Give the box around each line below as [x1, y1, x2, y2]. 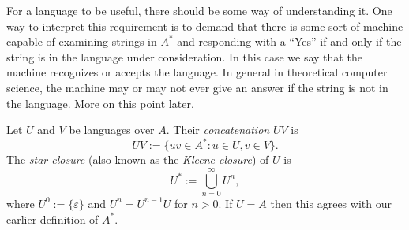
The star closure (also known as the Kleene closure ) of [6, 151, 269, 168]
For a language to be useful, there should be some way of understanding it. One [6, 2, 392, 18]
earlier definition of [6, 210, 99, 227]
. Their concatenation [166, 121, 270, 138]
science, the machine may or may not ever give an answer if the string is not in [6, 79, 388, 95]
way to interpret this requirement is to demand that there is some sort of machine [6, 17, 403, 34]
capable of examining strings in [6, 33, 157, 50]
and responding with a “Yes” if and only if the [177, 33, 402, 50]
